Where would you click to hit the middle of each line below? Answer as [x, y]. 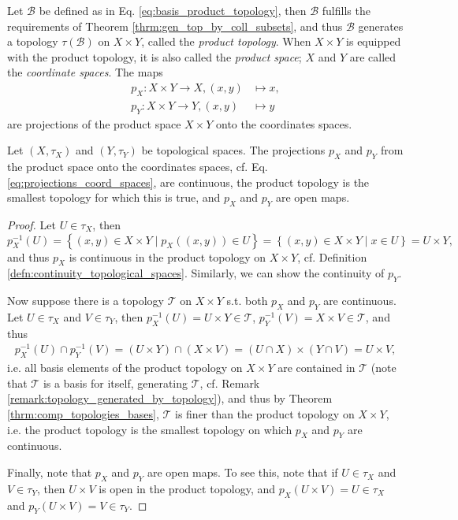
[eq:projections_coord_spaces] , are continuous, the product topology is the [188, 182]
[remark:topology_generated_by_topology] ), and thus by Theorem [170, 398]
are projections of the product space [94, 123]
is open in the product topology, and [187, 488]
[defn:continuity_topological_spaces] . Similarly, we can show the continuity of [196, 273]
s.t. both [247, 301]
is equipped [374, 41]
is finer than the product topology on [264, 414]
